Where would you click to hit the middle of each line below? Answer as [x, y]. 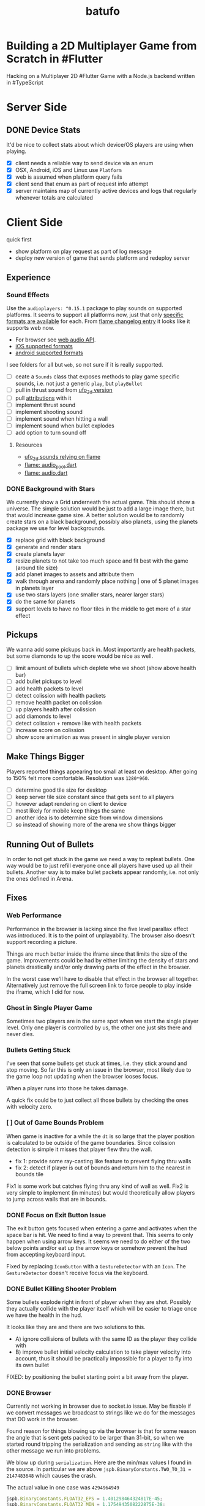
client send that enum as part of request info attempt [82, 184]
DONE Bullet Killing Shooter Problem [61, 1289]
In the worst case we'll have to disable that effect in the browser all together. [102, 978]
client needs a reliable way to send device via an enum [84, 163]
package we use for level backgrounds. [56, 528]
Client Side [35, 223]
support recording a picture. [42, 942]
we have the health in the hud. [44, 1315]
